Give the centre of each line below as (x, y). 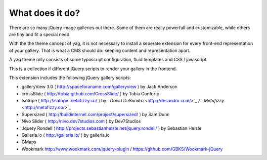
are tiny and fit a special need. (40, 34)
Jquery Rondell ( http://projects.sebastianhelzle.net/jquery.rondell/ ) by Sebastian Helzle (111, 128)
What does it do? (44, 13)
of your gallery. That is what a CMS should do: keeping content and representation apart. (100, 50)
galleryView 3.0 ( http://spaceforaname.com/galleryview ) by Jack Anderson (99, 87)
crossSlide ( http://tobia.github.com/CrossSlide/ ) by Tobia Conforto (90, 93)
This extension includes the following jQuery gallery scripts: (70, 78)
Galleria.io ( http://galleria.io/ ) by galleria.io (66, 135)
